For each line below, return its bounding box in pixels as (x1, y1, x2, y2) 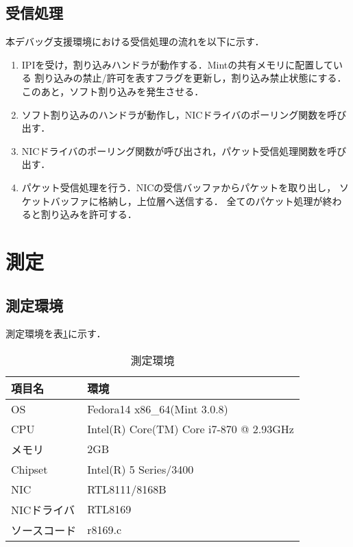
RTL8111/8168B (87, 481, 167, 497)
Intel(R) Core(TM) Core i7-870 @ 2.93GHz (87, 420, 294, 437)
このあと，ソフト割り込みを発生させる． (21, 84, 204, 98)
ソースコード (11, 522, 77, 538)
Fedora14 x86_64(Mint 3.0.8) (87, 400, 228, 417)
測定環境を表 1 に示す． (5, 326, 106, 341)
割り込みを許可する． (40, 207, 137, 221)
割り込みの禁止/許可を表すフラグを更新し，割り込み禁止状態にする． (34, 71, 347, 85)
